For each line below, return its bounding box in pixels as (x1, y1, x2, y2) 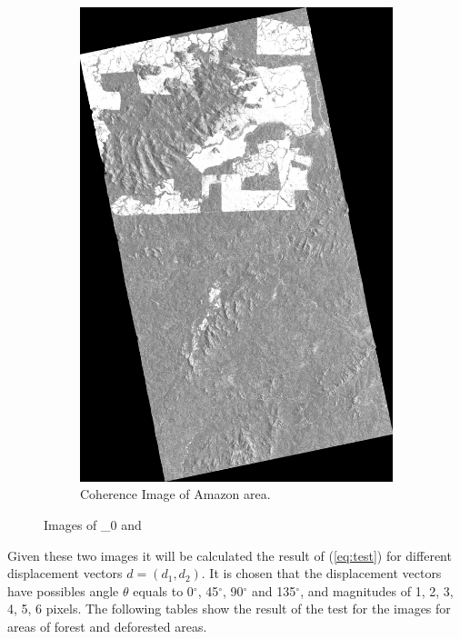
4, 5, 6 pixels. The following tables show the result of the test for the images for (7, 599, 451, 618)
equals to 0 (133, 581, 194, 600)
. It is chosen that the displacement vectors (201, 564, 442, 583)
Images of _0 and (44, 515, 142, 534)
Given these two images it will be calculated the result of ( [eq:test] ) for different (7, 545, 452, 564)
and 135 (252, 581, 296, 600)
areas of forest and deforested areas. (7, 617, 207, 636)
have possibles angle (7, 581, 119, 600)
